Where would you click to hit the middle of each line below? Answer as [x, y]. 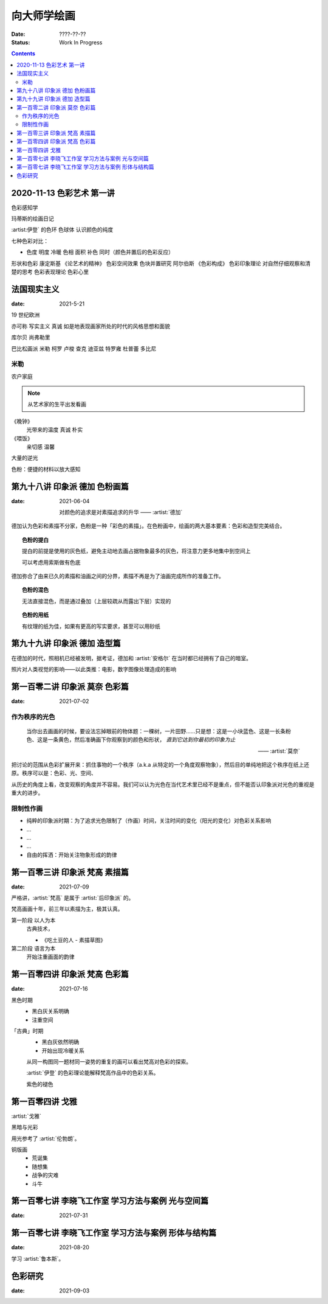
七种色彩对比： [30, 241]
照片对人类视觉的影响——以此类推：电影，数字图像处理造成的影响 [94, 669]
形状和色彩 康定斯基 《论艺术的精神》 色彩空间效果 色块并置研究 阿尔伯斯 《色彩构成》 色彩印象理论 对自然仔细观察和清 [161, 263]
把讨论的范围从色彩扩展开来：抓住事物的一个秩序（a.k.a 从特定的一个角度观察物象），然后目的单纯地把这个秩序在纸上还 [160, 764]
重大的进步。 [27, 793]
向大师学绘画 [43, 16]
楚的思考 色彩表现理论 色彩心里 [50, 272]
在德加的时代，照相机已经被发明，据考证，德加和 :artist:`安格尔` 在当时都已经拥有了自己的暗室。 [132, 658]
